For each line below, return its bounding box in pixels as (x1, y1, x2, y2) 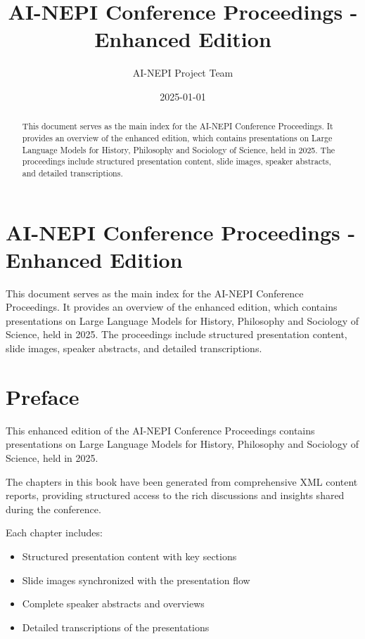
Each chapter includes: (6, 525, 103, 540)
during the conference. (6, 501, 101, 516)
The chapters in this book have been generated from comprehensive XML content (6, 474, 358, 489)
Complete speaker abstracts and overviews (22, 596, 205, 611)
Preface (6, 382, 79, 411)
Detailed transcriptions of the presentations (22, 619, 210, 634)
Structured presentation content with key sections (22, 548, 237, 563)
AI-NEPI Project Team (132, 65, 233, 80)
